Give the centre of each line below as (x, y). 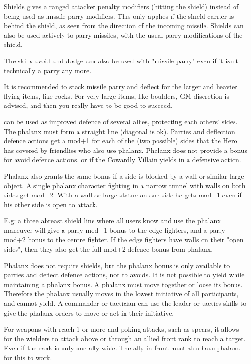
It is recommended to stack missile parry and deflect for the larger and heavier (121, 86)
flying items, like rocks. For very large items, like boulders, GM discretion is (117, 96)
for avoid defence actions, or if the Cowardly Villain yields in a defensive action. (123, 159)
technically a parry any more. (48, 70)
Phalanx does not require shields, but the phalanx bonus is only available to (117, 265)
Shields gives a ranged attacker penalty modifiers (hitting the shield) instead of (121, 6)
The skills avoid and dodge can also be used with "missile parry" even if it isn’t (121, 60)
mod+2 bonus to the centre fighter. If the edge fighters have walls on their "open (124, 239)
